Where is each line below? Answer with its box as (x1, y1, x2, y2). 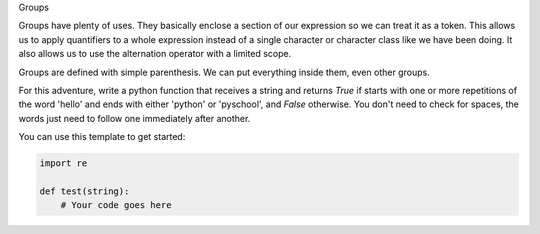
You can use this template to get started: (18, 131, 186, 143)
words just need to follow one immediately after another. (18, 112, 251, 124)
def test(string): (39, 185, 130, 197)
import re (39, 158, 88, 169)
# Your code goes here (60, 200, 172, 211)
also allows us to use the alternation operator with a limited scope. (18, 48, 292, 60)
